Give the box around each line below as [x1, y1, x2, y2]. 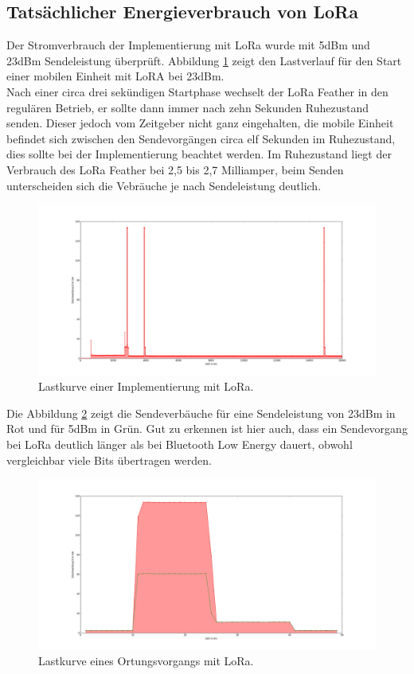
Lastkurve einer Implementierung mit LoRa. [38, 378, 254, 395]
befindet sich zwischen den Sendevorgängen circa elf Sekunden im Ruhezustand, [6, 130, 396, 146]
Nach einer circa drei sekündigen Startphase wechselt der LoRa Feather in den [6, 83, 389, 99]
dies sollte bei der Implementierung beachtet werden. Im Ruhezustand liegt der [6, 146, 392, 162]
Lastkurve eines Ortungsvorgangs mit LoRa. [38, 653, 254, 669]
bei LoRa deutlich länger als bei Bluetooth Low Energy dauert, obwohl [6, 436, 353, 452]
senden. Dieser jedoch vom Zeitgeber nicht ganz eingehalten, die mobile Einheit [6, 115, 394, 131]
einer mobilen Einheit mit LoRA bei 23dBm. [6, 68, 225, 84]
